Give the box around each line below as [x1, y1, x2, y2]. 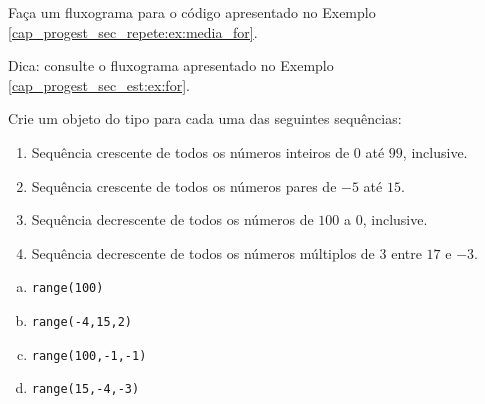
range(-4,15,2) [31, 315, 133, 329]
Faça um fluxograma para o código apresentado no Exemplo [8, 2, 376, 22]
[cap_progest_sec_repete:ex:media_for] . [8, 21, 258, 42]
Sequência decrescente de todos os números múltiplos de [31, 242, 375, 263]
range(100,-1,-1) [31, 348, 147, 363]
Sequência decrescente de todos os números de [31, 209, 314, 230]
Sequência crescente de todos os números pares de [31, 175, 337, 196]
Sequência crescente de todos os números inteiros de [31, 141, 350, 162]
